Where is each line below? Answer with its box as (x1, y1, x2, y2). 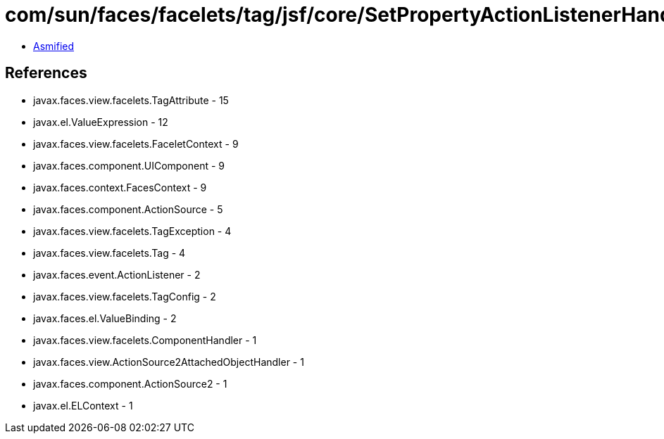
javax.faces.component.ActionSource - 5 (33, 203, 223, 215)
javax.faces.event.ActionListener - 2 (33, 268, 201, 281)
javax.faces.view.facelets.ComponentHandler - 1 (33, 333, 257, 346)
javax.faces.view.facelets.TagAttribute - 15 (33, 94, 229, 106)
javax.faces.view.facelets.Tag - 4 (33, 246, 186, 259)
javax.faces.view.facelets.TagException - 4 (33, 224, 232, 237)
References (5, 64, 87, 82)
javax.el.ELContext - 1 (33, 399, 133, 412)
